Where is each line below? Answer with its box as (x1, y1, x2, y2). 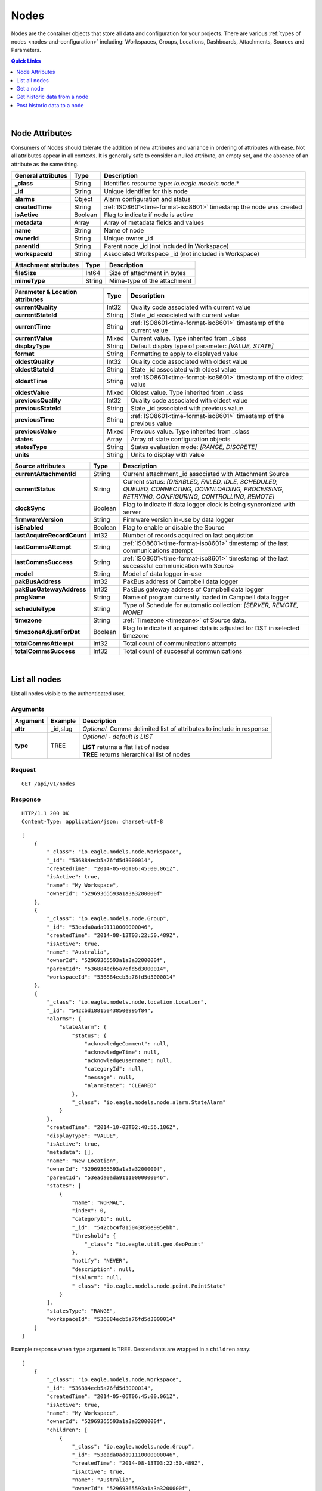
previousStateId (14, 404, 61, 413)
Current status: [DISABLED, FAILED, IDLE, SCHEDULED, (123, 478, 278, 486)
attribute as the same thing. (11, 160, 79, 168)
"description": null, (72, 1266, 135, 1273)
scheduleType (14, 605, 56, 613)
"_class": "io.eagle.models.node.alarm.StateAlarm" (72, 1099, 226, 1106)
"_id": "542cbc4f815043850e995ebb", (72, 1224, 179, 1231)
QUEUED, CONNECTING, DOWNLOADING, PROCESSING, (123, 485, 284, 493)
